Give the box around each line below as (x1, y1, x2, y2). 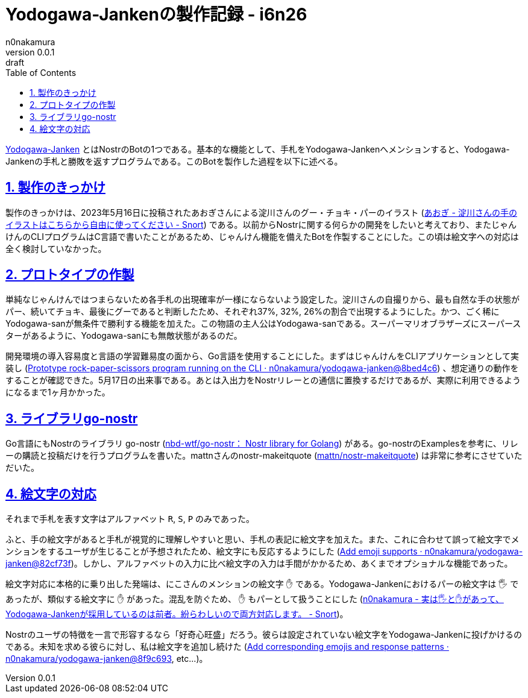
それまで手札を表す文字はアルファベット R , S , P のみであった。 (5, 514, 254, 524)
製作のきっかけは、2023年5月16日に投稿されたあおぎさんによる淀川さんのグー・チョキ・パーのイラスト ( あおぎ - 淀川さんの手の (5, 207, 517, 218)
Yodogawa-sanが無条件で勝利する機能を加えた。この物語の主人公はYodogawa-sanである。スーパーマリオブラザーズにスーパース (5, 318, 521, 329)
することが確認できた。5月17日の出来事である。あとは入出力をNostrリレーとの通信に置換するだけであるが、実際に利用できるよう (5, 375, 521, 386)
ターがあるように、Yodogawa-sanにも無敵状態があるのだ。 (5, 330, 242, 341)
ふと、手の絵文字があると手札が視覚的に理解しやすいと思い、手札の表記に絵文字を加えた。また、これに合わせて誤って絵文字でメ (5, 534, 520, 545)
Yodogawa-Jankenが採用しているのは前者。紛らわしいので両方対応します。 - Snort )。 (5, 609, 348, 620)
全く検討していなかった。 (5, 243, 107, 254)
